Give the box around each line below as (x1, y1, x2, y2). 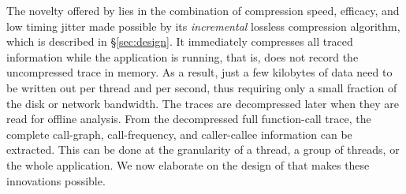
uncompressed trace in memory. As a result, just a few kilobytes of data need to (6, 64, 393, 80)
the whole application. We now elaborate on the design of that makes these (6, 156, 370, 173)
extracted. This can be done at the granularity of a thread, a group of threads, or (6, 141, 400, 158)
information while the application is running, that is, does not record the (6, 48, 359, 65)
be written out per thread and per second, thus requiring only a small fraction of (6, 79, 397, 95)
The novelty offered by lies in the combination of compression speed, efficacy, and (6, 2, 400, 18)
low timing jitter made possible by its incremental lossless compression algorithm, (6, 17, 400, 34)
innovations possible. (6, 172, 106, 188)
